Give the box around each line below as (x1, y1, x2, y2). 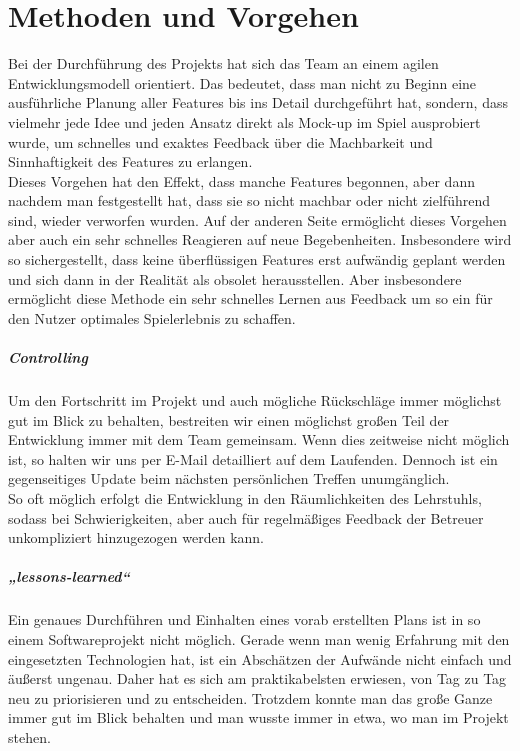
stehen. (8, 726, 51, 747)
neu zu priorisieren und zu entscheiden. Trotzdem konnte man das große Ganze (8, 687, 493, 708)
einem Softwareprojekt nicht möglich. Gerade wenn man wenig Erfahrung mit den (8, 628, 510, 649)
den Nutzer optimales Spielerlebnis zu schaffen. (8, 307, 296, 328)
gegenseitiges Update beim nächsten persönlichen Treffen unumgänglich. (8, 468, 450, 489)
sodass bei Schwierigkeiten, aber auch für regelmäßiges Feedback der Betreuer (8, 507, 484, 528)
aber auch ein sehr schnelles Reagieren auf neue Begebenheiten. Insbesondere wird (8, 229, 512, 250)
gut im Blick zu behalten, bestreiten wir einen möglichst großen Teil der (8, 409, 450, 430)
